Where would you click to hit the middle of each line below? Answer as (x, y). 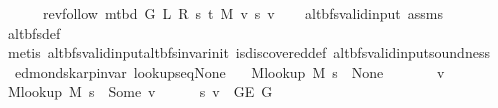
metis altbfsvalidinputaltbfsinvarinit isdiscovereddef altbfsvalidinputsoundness (248, 52)
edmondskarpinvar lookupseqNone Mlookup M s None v (229, 71)
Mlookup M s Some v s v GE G (140, 91)
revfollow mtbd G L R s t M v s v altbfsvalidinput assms (243, 13)
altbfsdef (34, 32)
